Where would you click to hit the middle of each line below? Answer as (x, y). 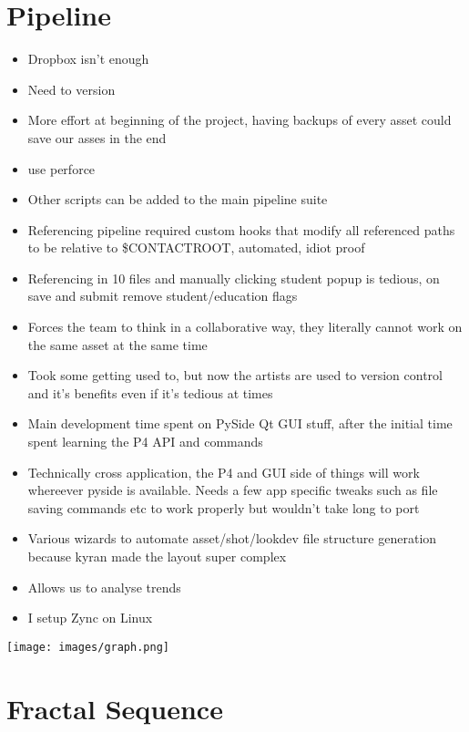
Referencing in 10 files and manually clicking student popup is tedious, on (234, 278)
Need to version (71, 89)
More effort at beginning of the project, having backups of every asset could (240, 120)
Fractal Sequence (115, 708)
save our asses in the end (97, 137)
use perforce (61, 168)
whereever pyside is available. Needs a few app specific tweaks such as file (233, 490)
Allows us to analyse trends (104, 587)
